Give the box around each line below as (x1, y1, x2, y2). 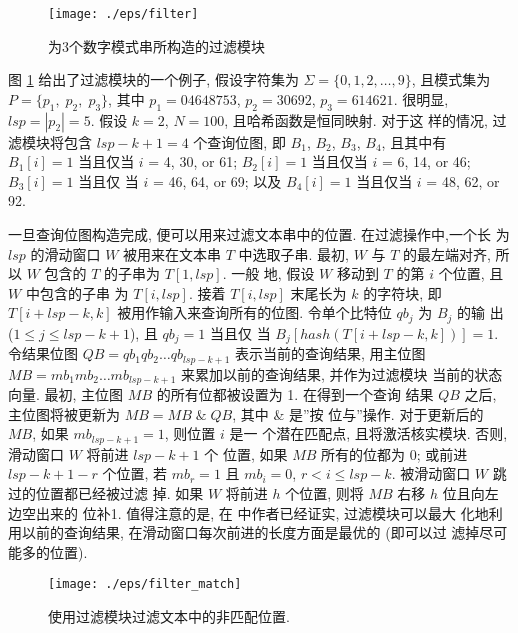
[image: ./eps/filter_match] (48, 577, 242, 592)
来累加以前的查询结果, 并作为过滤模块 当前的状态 (180, 363, 503, 384)
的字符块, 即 (363, 282, 442, 303)
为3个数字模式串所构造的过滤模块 (48, 35, 265, 56)
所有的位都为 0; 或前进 (321, 443, 468, 464)
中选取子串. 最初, (238, 243, 349, 264)
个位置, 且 (438, 263, 504, 284)
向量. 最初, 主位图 (8, 384, 124, 405)
